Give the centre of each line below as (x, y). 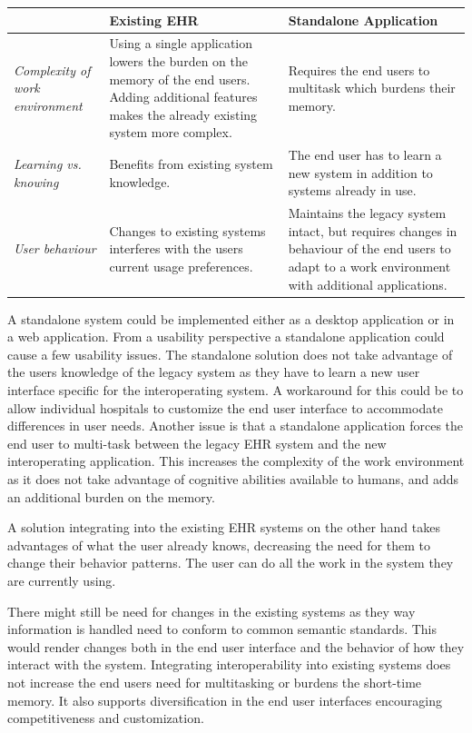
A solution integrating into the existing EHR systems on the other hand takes (224, 527)
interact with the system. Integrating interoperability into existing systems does (229, 664)
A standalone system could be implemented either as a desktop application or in (231, 318)
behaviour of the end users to (369, 248)
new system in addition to (360, 172)
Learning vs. (48, 163)
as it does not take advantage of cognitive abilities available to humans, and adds (233, 479)
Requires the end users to (359, 69)
